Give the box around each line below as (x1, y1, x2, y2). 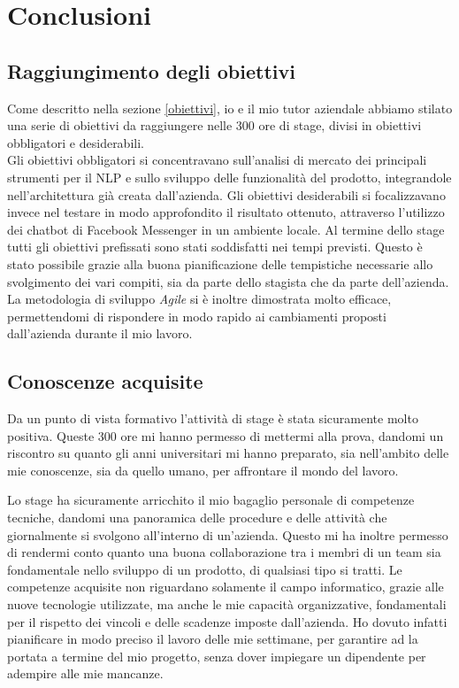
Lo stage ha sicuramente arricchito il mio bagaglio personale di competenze (7, 491, 415, 509)
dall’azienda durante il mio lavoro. (7, 324, 193, 343)
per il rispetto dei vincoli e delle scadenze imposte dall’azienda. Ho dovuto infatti (7, 612, 448, 630)
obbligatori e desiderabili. (7, 133, 144, 151)
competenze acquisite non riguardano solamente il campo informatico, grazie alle (7, 577, 444, 596)
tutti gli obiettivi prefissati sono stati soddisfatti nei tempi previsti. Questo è (7, 237, 423, 256)
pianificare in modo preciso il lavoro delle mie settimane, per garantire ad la (7, 630, 418, 648)
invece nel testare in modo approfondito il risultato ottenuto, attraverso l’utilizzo (7, 203, 445, 221)
